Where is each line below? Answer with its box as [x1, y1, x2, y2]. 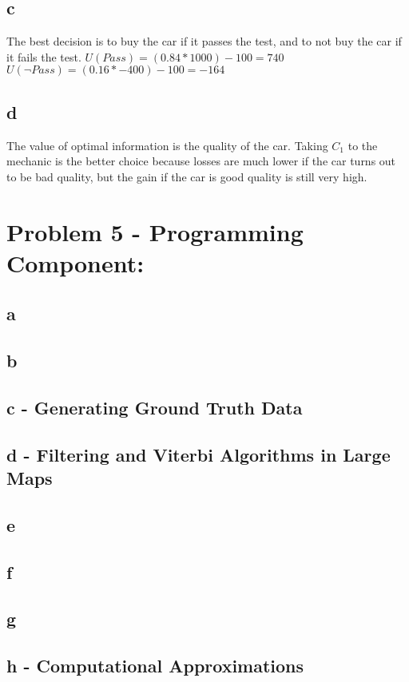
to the [347, 137, 378, 153]
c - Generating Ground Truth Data [6, 395, 303, 419]
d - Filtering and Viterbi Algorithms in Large [6, 442, 391, 466]
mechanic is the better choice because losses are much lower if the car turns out [6, 153, 396, 169]
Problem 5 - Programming [6, 215, 304, 248]
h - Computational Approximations [6, 653, 304, 678]
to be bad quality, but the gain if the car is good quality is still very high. [6, 168, 367, 184]
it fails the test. [6, 48, 81, 65]
